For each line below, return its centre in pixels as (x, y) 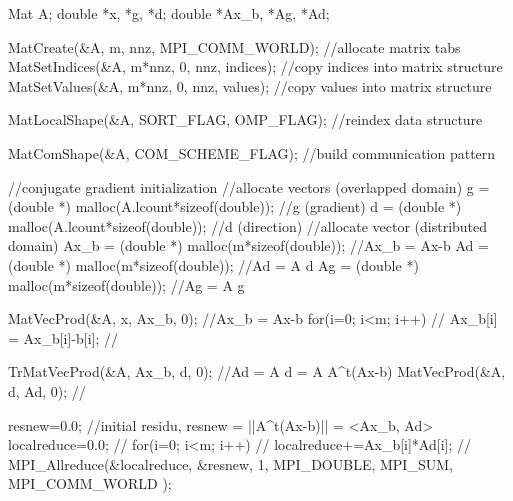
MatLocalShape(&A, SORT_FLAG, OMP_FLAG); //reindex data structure (245, 119)
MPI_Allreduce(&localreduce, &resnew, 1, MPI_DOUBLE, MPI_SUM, (230, 463)
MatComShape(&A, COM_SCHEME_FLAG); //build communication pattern (252, 152)
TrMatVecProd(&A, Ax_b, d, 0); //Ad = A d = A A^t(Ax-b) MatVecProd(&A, (257, 371)
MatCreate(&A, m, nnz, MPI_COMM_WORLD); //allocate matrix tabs (234, 46)
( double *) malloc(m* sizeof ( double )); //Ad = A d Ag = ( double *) (213, 264)
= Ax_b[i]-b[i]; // (63, 337)
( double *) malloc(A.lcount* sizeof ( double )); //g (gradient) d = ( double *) (235, 206)
